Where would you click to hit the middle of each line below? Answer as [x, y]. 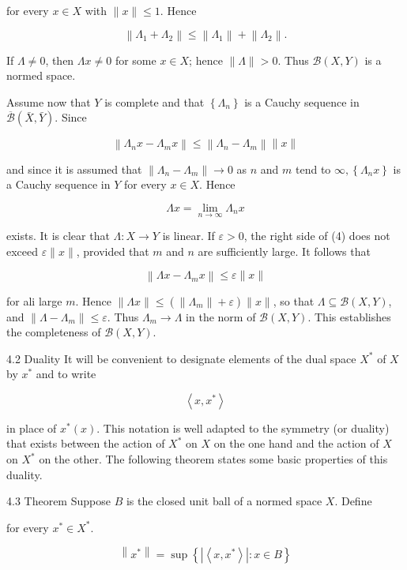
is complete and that [155, 101]
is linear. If [188, 236]
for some [136, 60]
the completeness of [54, 332]
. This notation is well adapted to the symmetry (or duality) [243, 427]
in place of [32, 427]
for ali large [34, 300]
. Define [353, 501]
